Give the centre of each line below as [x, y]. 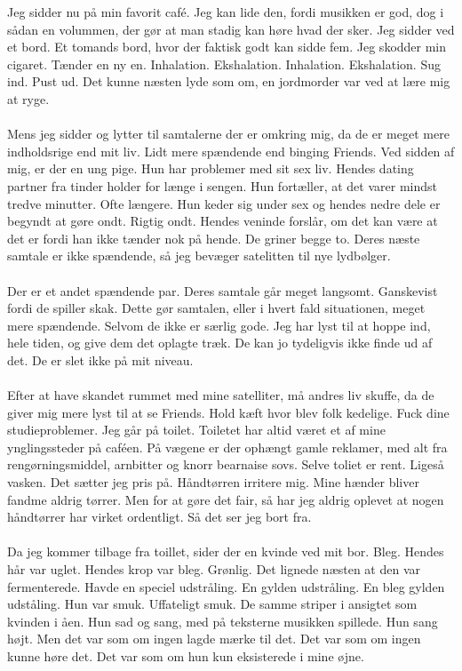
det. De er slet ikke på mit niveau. [100, 359]
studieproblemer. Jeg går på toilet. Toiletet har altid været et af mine [196, 430]
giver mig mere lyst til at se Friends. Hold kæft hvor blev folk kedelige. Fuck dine [228, 412]
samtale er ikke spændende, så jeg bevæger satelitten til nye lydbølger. [199, 256]
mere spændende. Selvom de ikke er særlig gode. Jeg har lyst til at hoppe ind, [219, 325]
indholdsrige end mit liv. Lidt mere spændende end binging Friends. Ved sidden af [231, 151]
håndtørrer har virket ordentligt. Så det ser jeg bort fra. [159, 517]
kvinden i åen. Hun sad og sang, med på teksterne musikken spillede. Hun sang [223, 621]
